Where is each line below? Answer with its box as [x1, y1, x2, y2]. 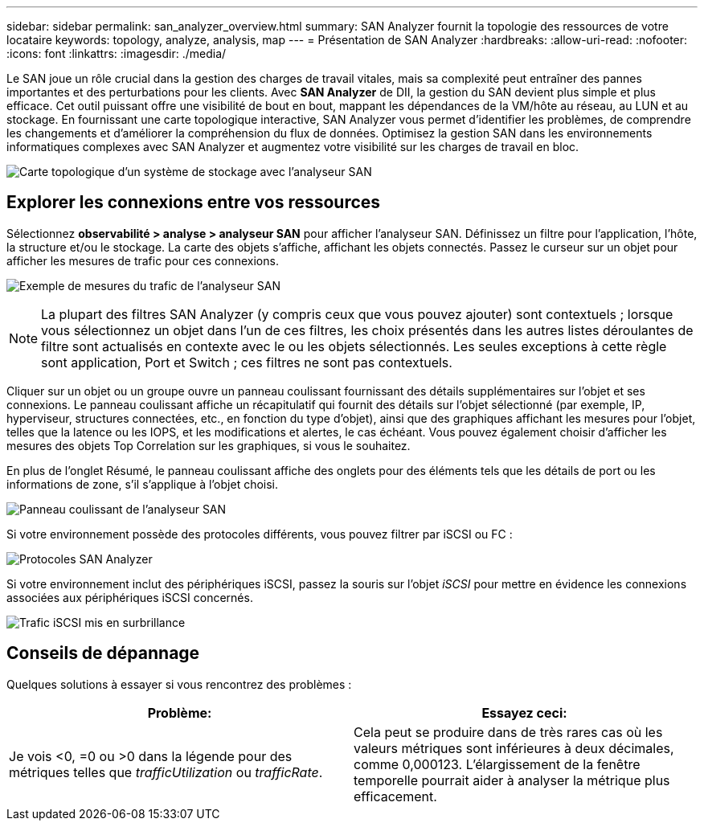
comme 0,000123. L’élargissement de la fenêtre [354, 755, 641, 772]
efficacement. [354, 788, 437, 804]
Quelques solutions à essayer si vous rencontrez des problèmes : [6, 677, 352, 691]
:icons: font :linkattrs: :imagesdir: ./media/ [6, 47, 227, 60]
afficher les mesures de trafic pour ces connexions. [6, 253, 279, 268]
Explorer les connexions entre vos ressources [6, 192, 381, 213]
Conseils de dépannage [6, 643, 200, 664]
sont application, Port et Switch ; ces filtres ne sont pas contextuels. [41, 354, 452, 371]
